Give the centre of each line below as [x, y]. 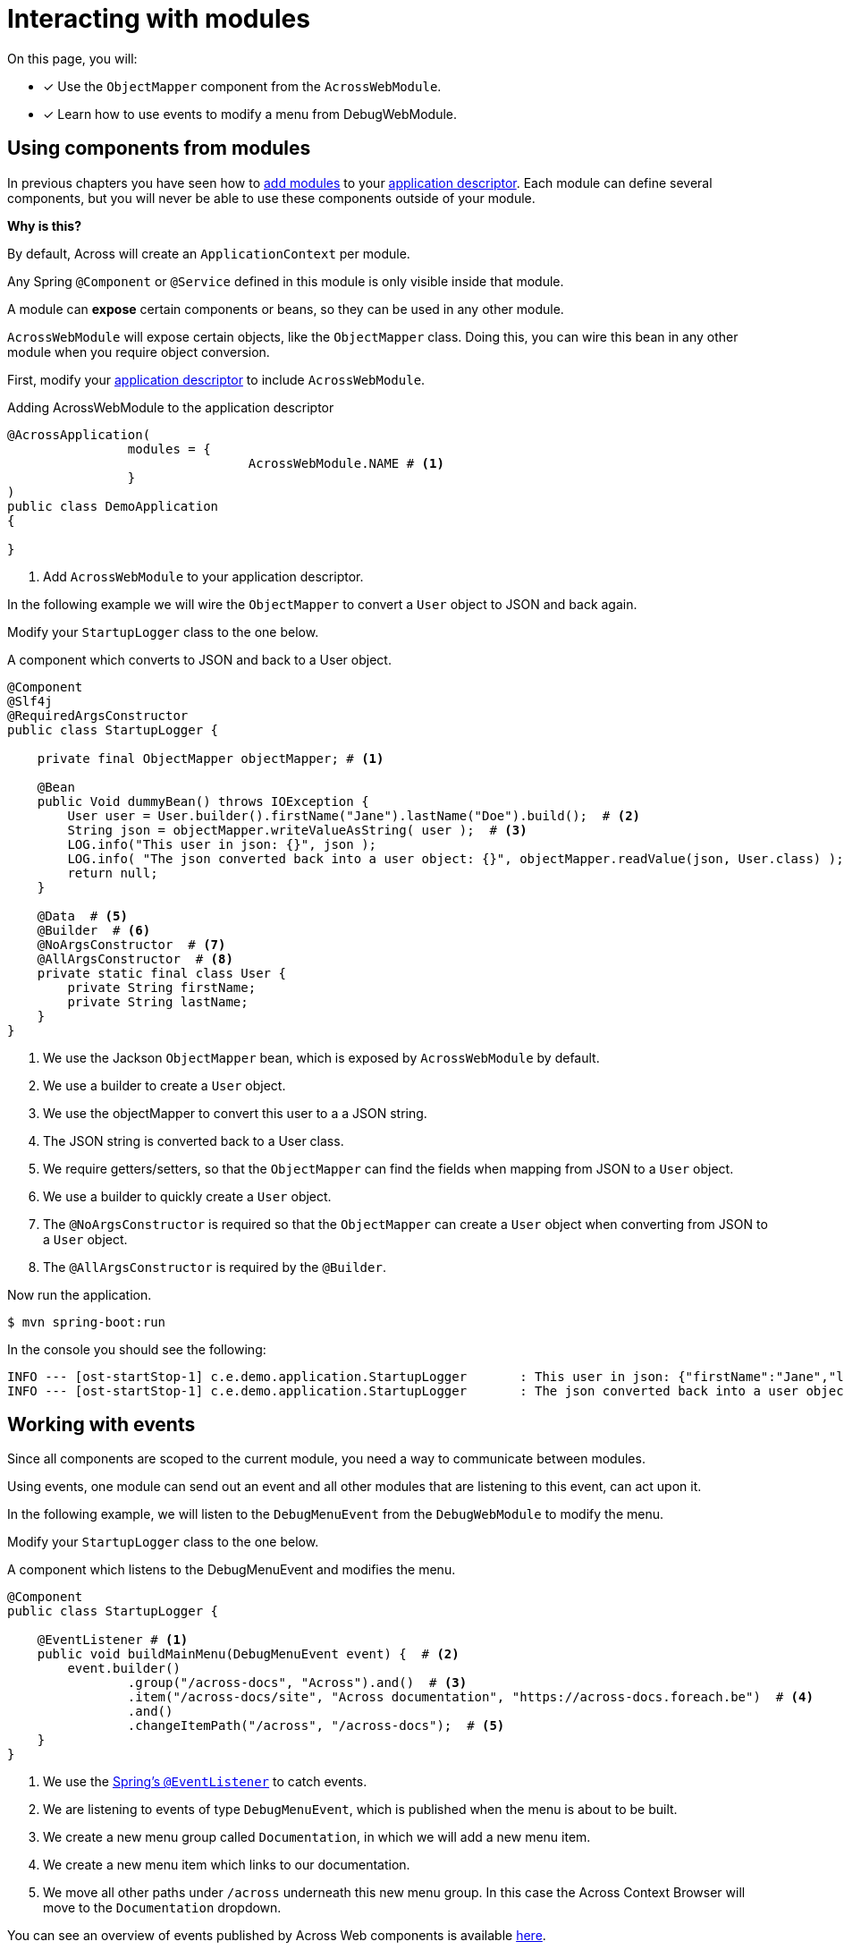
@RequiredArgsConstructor [98, 715]
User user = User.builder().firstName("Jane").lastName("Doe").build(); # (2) [354, 815]
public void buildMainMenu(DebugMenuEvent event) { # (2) [248, 1654]
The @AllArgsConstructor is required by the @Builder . [215, 1267]
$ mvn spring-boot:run [87, 1322]
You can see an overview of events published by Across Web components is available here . [277, 1936]
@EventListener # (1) [113, 1640]
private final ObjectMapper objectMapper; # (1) [211, 758]
